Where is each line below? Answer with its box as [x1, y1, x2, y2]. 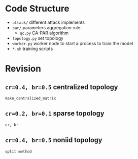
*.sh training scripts [12, 46, 53, 52]
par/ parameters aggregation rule [12, 24, 81, 30]
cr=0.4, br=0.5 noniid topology [5, 136, 103, 144]
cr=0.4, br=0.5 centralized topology [5, 83, 118, 91]
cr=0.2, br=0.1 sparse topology [5, 109, 104, 118]
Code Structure [5, 3, 69, 14]
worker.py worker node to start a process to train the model [12, 40, 133, 46]
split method [5, 149, 32, 154]
